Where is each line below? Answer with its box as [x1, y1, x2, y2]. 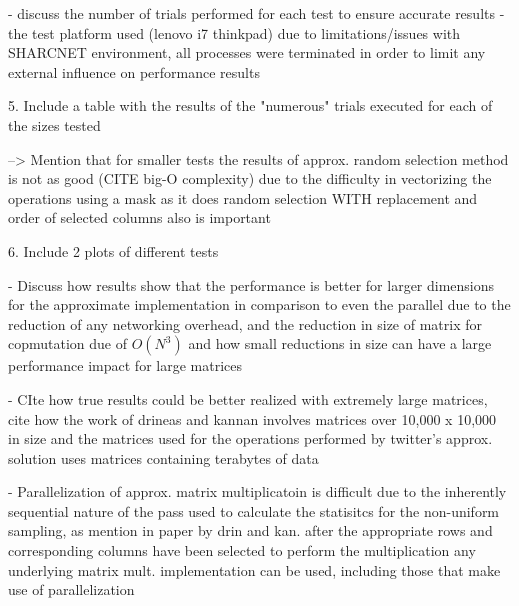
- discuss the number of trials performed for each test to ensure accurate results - [8, 3, 505, 23]
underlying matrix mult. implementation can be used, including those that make [8, 559, 501, 580]
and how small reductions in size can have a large [188, 333, 492, 354]
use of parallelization [8, 579, 135, 600]
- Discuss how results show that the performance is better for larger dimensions [8, 274, 495, 295]
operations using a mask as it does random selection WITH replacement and [8, 187, 478, 208]
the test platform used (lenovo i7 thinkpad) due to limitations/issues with [8, 22, 461, 43]
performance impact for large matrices [8, 355, 242, 376]
